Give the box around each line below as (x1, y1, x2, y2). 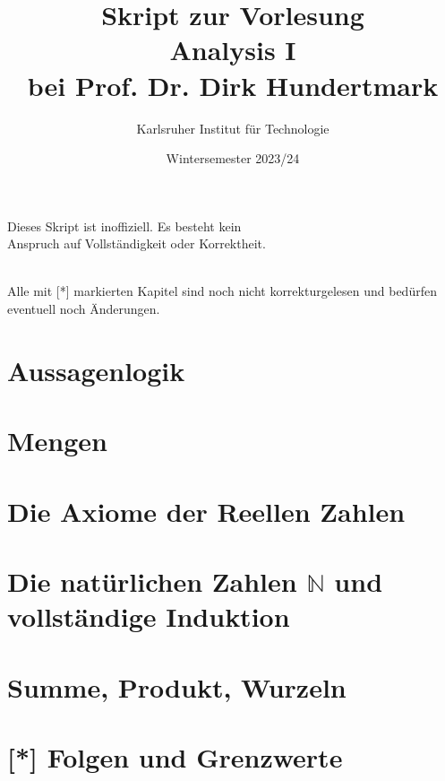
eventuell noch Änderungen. (7, 299, 160, 318)
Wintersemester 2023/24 (166, 149, 300, 168)
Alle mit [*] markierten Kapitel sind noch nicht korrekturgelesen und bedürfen (7, 282, 437, 300)
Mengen (7, 422, 107, 459)
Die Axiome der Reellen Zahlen (7, 492, 406, 529)
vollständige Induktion (7, 598, 290, 635)
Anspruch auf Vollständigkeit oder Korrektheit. (7, 234, 266, 253)
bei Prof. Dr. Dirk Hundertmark (27, 66, 439, 103)
